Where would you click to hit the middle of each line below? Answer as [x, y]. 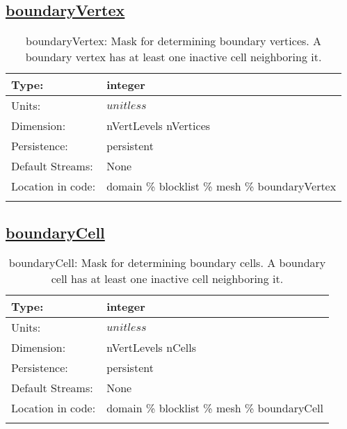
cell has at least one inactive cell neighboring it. [167, 279]
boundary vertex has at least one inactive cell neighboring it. [173, 57]
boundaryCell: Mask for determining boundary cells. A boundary [167, 263]
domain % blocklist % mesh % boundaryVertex [221, 186]
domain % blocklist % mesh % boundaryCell [215, 408]
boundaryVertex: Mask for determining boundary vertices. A [174, 41]
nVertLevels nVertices [159, 126]
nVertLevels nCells [152, 348]
